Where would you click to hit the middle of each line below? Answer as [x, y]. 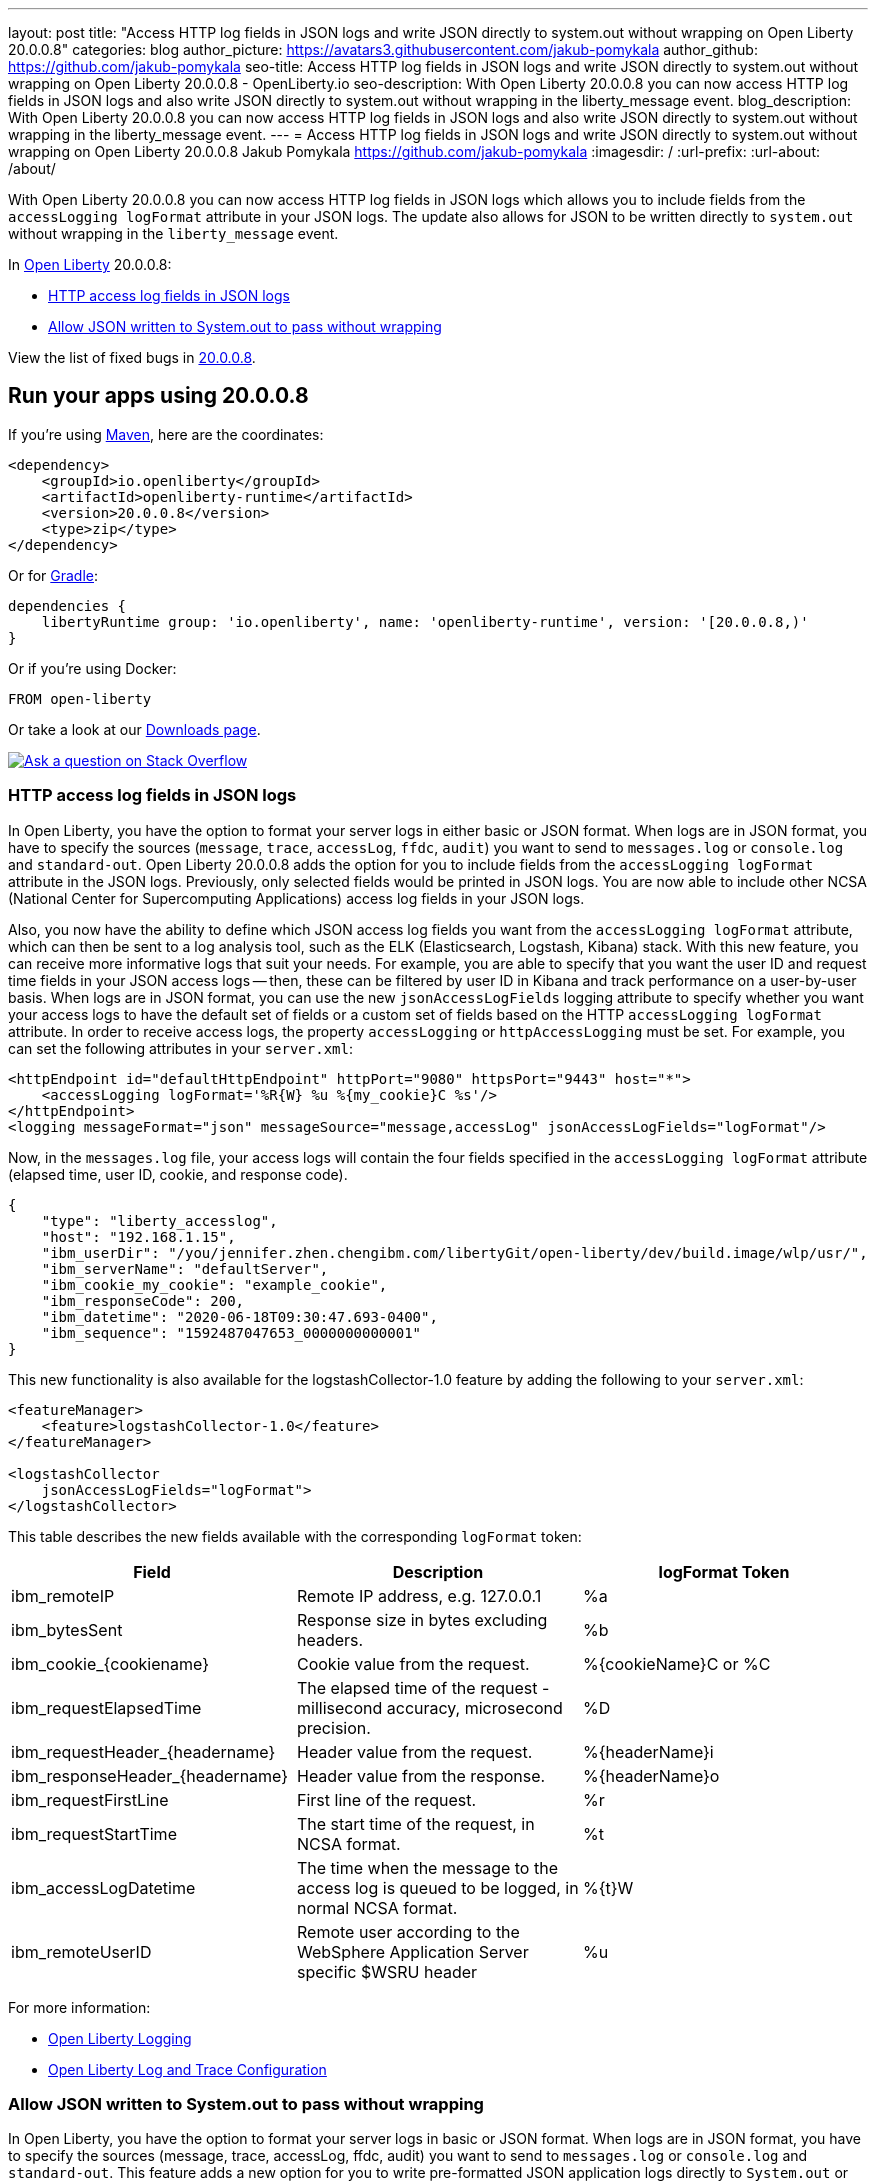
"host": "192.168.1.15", [138, 1236]
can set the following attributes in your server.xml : [180, 1048]
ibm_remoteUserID [81, 1951]
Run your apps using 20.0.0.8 [158, 396]
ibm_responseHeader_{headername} [150, 1775]
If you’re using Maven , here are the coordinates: [166, 434]
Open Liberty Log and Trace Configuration [187, 2069]
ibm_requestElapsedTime [106, 1707]
